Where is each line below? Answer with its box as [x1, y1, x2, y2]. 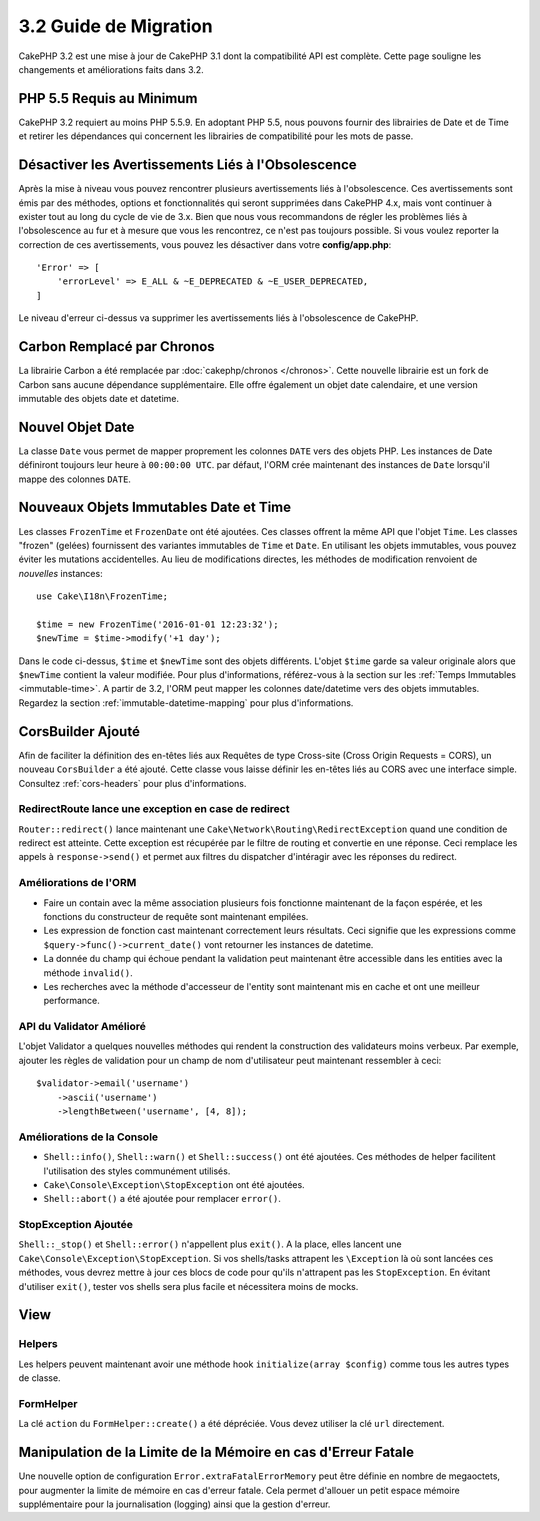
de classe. [18, 1372, 61, 1384]
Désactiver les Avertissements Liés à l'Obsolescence [18, 156, 357, 174]
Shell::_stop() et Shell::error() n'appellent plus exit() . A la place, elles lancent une [18, 1238, 402, 1250]
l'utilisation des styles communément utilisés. [43, 1165, 231, 1177]
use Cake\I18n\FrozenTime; [36, 591, 169, 602]
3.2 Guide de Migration [18, 15, 214, 37]
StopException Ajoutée [18, 1218, 134, 1232]
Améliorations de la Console [18, 1130, 159, 1144]
